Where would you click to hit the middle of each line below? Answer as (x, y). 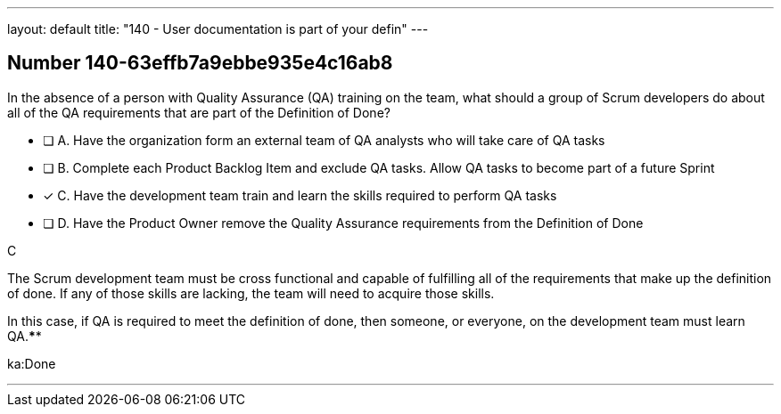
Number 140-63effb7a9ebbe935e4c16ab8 (200, 63)
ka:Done (32, 363)
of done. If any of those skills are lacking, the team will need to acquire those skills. (251, 293)
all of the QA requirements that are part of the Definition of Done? (199, 112)
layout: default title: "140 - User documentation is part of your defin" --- (218, 29)
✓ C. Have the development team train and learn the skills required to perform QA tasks (300, 195)
